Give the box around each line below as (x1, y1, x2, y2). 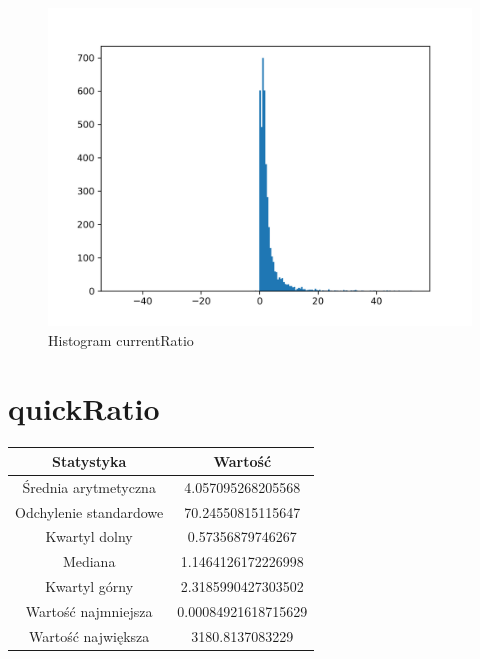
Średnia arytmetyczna (22, 476, 156, 497)
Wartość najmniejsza (25, 600, 153, 621)
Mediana (62, 551, 116, 572)
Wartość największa (28, 625, 150, 646)
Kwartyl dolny (45, 526, 133, 547)
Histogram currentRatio (48, 329, 194, 350)
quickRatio (8, 388, 160, 429)
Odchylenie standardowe (15, 501, 164, 522)
